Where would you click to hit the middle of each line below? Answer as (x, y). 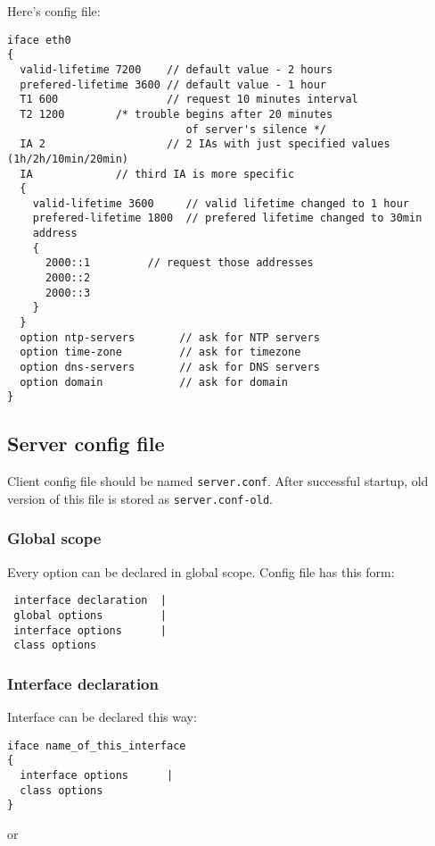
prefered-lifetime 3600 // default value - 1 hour (173, 84)
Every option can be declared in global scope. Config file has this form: (201, 571)
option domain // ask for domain (154, 382)
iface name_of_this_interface (97, 745)
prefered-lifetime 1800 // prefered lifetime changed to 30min (227, 218)
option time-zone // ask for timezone (160, 352)
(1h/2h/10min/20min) (68, 159)
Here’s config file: (54, 11)
